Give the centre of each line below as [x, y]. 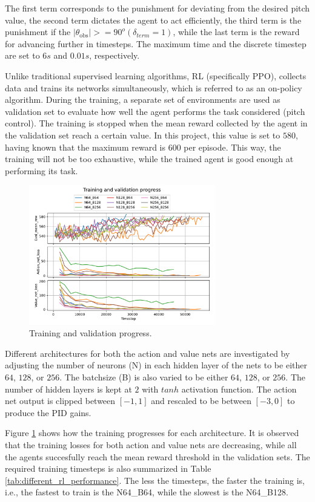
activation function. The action [239, 389]
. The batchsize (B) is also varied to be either [144, 377]
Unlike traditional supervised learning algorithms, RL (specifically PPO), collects [156, 75]
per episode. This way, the [232, 147]
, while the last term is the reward [236, 32]
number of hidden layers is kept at [68, 389]
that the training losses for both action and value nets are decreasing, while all [151, 445]
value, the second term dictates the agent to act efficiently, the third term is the [153, 20]
